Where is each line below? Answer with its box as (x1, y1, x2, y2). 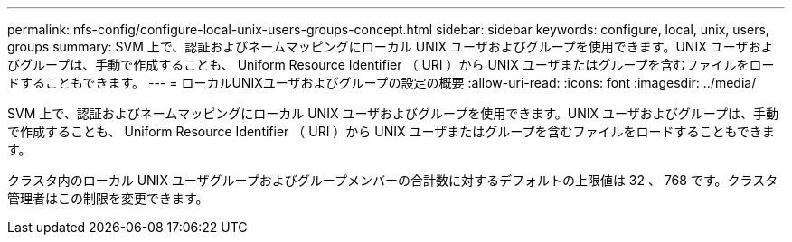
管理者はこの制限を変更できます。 (7, 191, 209, 206)
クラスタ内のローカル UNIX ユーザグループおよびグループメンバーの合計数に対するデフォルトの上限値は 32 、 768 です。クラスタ (7, 172, 778, 188)
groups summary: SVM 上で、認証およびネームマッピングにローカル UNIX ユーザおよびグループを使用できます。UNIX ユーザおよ (7, 39, 774, 54)
